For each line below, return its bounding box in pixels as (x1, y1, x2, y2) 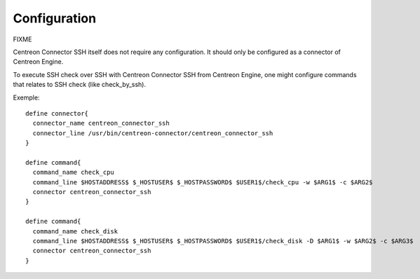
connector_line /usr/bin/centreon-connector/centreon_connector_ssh (32, 129, 273, 137)
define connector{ (25, 109, 89, 117)
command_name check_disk (32, 227, 118, 235)
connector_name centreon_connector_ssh (32, 119, 170, 128)
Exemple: (13, 93, 40, 102)
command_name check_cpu (32, 168, 115, 177)
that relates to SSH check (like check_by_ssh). (13, 81, 147, 89)
